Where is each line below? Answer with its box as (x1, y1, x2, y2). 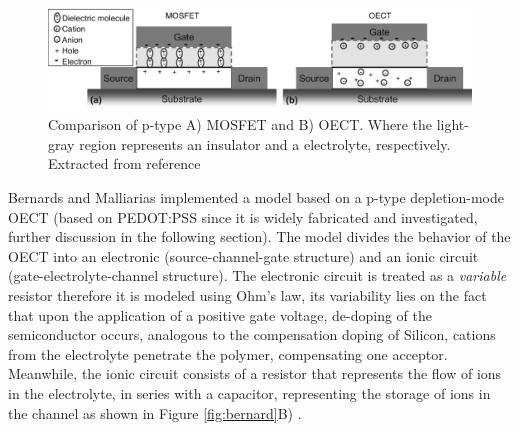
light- (436, 114, 469, 135)
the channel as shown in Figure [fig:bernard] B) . (8, 402, 302, 423)
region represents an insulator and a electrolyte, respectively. (79, 133, 451, 154)
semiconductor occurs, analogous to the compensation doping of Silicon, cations (8, 324, 496, 345)
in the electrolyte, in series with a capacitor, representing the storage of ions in (8, 383, 491, 403)
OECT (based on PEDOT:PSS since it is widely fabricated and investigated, (8, 206, 478, 227)
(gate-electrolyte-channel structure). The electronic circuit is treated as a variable (8, 265, 507, 286)
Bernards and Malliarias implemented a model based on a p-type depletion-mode (8, 187, 504, 208)
